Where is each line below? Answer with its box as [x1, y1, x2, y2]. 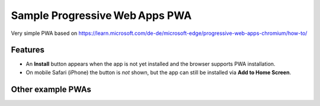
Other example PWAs [11, 84, 92, 94]
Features [11, 45, 44, 55]
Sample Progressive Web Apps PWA [11, 9, 192, 22]
